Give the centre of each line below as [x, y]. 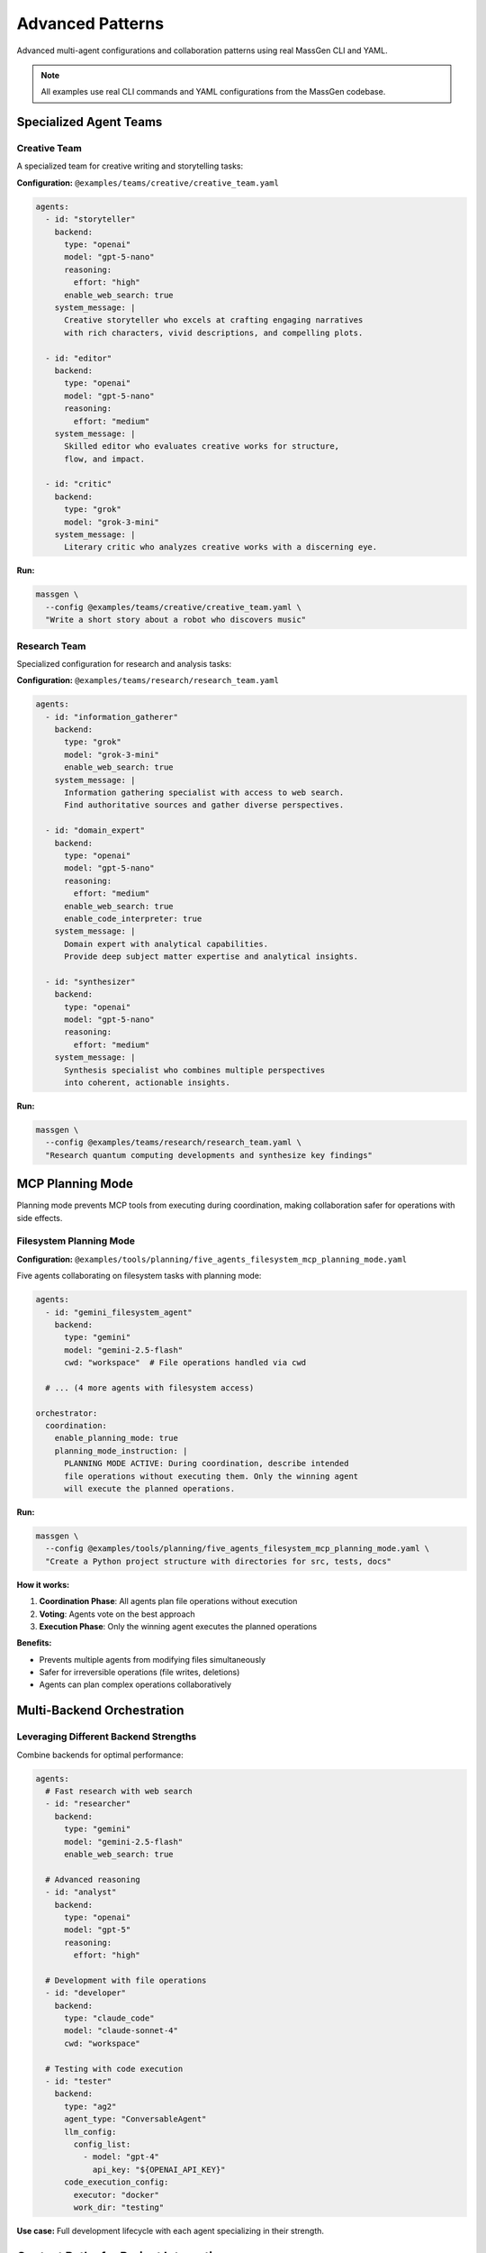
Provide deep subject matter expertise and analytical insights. [211, 957]
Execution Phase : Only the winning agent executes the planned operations [178, 1626]
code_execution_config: [117, 2182]
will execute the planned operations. [150, 1488]
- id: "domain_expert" [95, 830]
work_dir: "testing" [119, 2207]
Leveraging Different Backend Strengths [107, 1737]
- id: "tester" [79, 2081]
